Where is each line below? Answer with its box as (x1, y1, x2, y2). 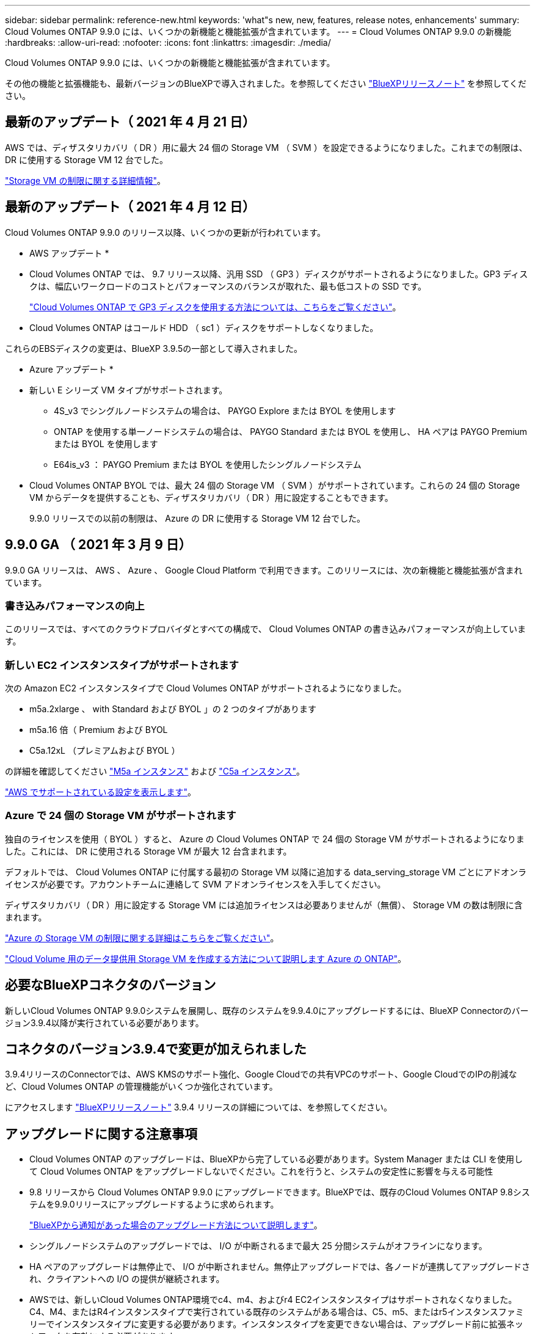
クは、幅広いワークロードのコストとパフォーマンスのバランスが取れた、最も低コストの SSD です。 (29, 280, 426, 291)
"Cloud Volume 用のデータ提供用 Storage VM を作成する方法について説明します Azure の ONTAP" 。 (5, 953, 406, 964)
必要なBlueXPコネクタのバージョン (5, 977, 216, 993)
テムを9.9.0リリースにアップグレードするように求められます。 (29, 1199, 279, 1210)
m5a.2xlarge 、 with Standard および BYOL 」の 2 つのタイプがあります (29, 704, 317, 715)
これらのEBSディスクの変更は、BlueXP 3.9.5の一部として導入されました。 (5, 343, 302, 354)
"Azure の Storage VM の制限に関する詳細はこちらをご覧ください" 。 (5, 932, 279, 943)
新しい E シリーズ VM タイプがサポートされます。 (29, 384, 228, 395)
